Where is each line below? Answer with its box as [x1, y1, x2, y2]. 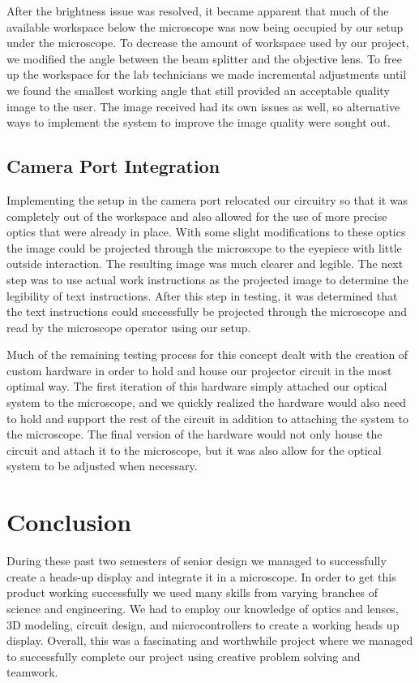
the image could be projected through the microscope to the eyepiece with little [6, 239, 402, 256]
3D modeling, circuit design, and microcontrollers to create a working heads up [6, 616, 400, 633]
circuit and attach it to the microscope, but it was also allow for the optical [6, 441, 382, 458]
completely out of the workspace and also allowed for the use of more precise [6, 207, 387, 224]
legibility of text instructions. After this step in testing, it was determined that [6, 287, 398, 304]
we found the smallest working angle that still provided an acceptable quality [6, 81, 390, 98]
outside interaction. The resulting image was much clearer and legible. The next [6, 255, 404, 272]
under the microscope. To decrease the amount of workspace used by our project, [6, 34, 409, 51]
